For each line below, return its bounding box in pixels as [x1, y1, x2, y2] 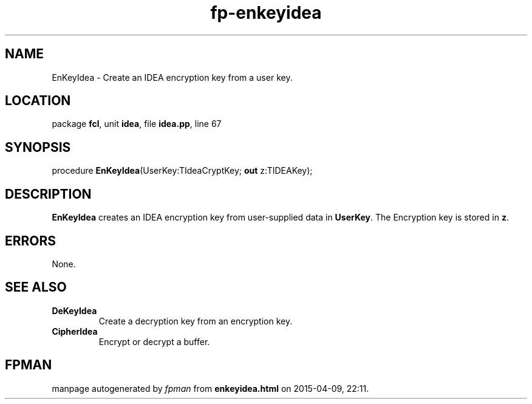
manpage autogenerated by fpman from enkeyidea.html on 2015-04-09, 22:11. [52, 383, 369, 394]
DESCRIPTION [5, 186, 92, 202]
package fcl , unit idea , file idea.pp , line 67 [52, 118, 222, 129]
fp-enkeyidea [210, 2, 322, 23]
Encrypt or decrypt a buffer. [98, 336, 210, 347]
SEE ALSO [5, 279, 67, 295]
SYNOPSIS [5, 139, 71, 155]
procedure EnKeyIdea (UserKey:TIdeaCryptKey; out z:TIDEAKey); [52, 165, 313, 176]
